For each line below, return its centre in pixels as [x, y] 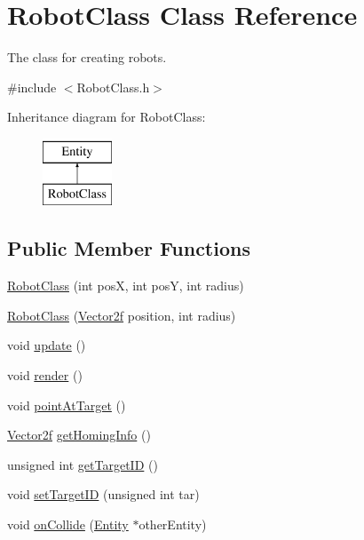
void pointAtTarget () [67, 405]
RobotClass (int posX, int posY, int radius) [126, 286]
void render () [45, 375]
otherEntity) [173, 524]
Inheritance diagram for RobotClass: [107, 117]
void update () [47, 345]
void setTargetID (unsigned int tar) [103, 494]
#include [32, 87]
